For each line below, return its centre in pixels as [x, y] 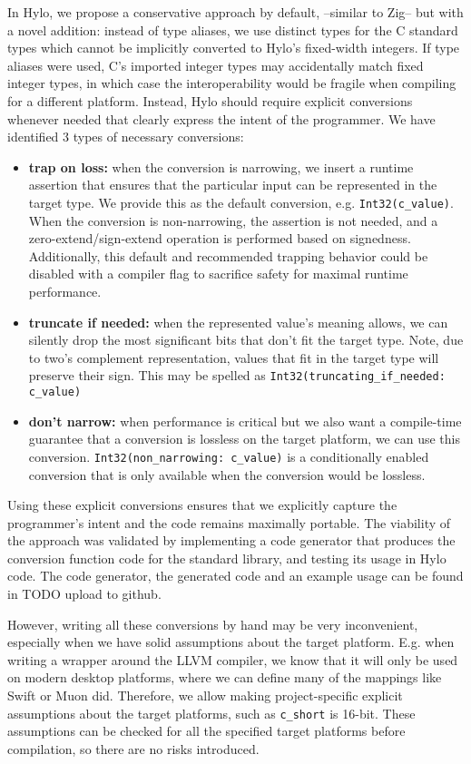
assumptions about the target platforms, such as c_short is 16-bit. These [211, 713]
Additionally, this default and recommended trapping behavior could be [228, 255]
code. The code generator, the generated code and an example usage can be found [235, 576]
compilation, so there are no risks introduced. [133, 748]
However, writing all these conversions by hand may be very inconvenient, [213, 624]
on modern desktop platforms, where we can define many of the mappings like [225, 677]
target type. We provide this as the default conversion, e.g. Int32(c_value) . [241, 202]
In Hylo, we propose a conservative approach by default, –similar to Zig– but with [235, 12]
